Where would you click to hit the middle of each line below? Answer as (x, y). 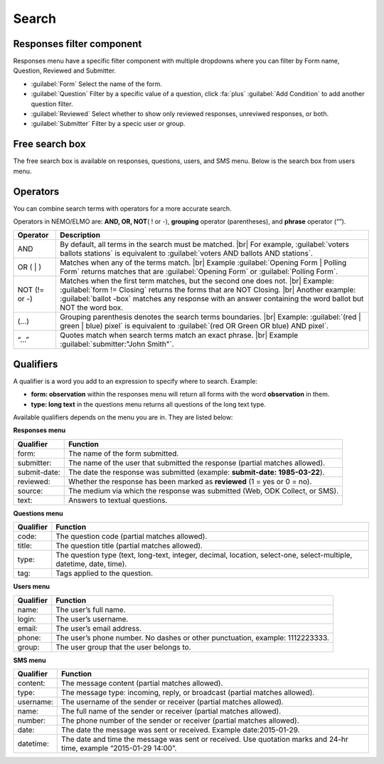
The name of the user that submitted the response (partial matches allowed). (197, 463)
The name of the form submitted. (123, 454)
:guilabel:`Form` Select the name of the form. (97, 84)
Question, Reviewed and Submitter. (65, 70)
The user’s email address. (99, 628)
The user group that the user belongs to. (123, 647)
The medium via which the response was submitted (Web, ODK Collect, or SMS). (203, 491)
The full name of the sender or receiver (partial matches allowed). (171, 711)
